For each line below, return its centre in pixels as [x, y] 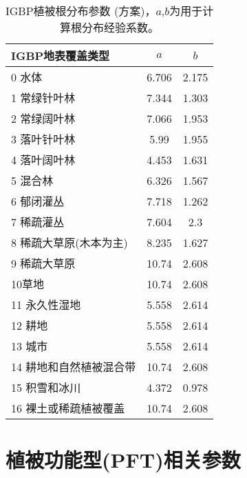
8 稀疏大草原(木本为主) [69, 242]
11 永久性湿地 [46, 305]
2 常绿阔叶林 [43, 118]
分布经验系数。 [121, 27]
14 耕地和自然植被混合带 [74, 367]
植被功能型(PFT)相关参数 [123, 460]
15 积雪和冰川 [46, 387]
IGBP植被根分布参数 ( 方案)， [81, 11]
